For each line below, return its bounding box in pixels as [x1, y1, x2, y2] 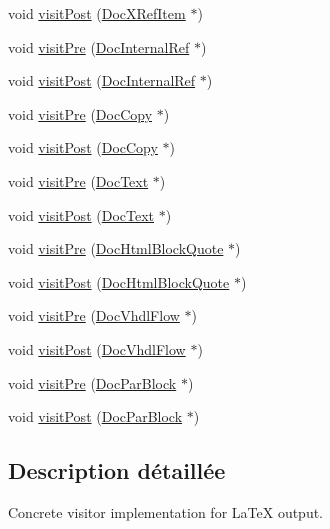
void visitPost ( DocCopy [8, 137, 158, 158]
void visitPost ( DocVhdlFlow [8, 338, 186, 359]
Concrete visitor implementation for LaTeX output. [8, 501, 324, 522]
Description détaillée [8, 455, 226, 486]
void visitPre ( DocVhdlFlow [8, 305, 180, 326]
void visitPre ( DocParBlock [8, 372, 177, 393]
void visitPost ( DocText [8, 204, 155, 225]
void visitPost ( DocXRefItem [8, 3, 186, 23]
